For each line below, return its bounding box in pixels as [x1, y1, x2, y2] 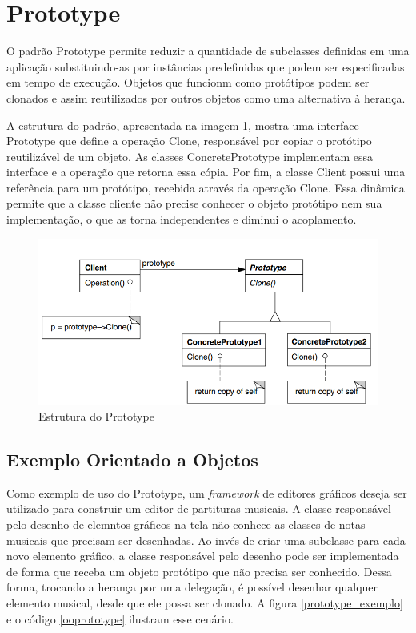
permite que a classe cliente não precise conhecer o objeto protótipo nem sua [6, 195, 382, 212]
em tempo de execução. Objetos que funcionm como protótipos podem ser [6, 74, 370, 91]
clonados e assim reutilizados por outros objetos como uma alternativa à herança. [6, 89, 406, 106]
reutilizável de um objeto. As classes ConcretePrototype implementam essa [6, 147, 374, 164]
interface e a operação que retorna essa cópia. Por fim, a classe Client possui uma [6, 163, 406, 180]
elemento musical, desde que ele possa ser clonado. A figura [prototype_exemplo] [6, 594, 403, 611]
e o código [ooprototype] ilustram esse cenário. [6, 610, 234, 627]
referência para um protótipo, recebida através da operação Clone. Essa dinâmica [6, 179, 405, 196]
